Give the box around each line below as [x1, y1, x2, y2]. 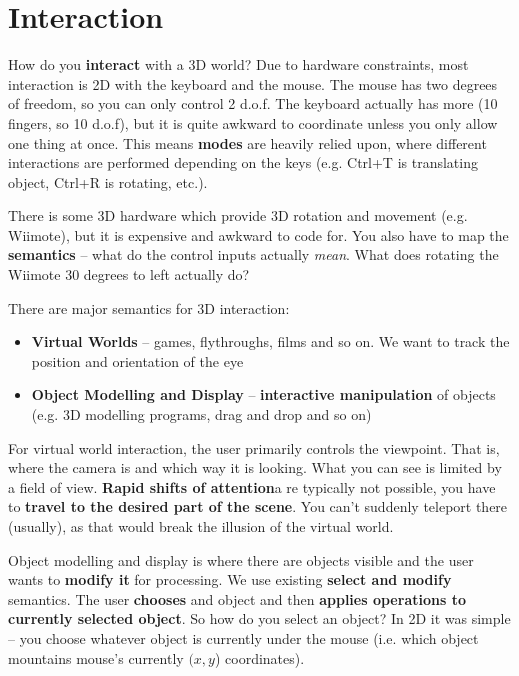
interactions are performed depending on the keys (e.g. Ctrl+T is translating [8, 152, 478, 173]
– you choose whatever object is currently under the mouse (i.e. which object [8, 627, 479, 648]
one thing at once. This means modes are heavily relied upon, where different [8, 132, 487, 153]
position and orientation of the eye [31, 350, 244, 371]
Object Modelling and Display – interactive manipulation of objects [31, 384, 496, 405]
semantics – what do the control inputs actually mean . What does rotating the [8, 244, 499, 265]
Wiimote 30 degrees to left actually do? [8, 264, 250, 285]
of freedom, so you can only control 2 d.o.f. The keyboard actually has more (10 [8, 93, 498, 114]
